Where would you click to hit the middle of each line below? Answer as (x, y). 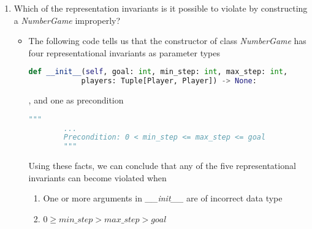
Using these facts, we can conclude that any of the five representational (162, 166)
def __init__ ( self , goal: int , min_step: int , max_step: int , (158, 72)
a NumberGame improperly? (67, 20)
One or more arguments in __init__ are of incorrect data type (163, 198)
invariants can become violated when (97, 177)
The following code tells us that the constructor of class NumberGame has (167, 41)
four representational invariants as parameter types (124, 52)
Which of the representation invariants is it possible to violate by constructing (161, 8)
